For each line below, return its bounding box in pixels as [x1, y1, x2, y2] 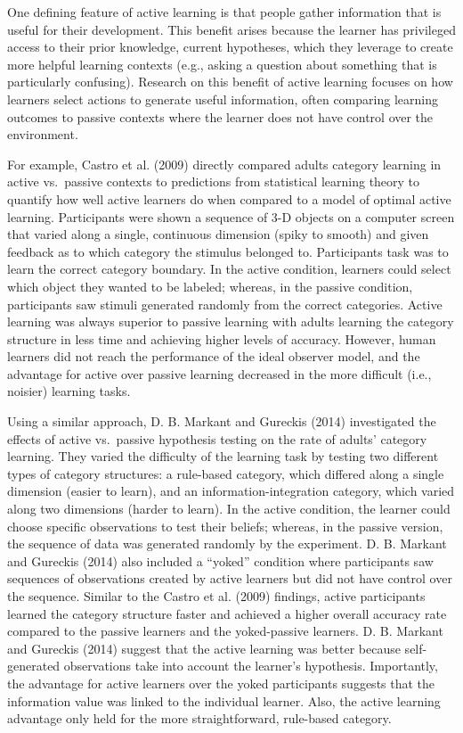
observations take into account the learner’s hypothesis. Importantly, [63, 656, 438, 675]
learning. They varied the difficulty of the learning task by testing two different [7, 447, 439, 465]
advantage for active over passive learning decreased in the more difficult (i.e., [7, 364, 432, 383]
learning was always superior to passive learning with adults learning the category [7, 312, 454, 331]
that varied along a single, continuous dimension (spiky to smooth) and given [7, 225, 429, 243]
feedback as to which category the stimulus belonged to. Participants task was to [7, 242, 449, 260]
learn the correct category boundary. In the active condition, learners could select [7, 259, 451, 278]
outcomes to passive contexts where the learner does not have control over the [7, 107, 434, 126]
